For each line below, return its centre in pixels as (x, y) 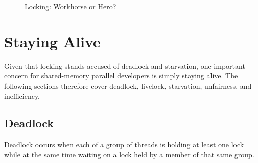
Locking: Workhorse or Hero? (71, 6)
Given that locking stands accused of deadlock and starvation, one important (125, 65)
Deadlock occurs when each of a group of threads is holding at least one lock (124, 144)
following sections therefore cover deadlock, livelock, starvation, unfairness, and (128, 85)
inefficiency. (22, 96)
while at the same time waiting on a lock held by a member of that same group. (129, 154)
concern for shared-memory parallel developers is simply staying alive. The (121, 76)
